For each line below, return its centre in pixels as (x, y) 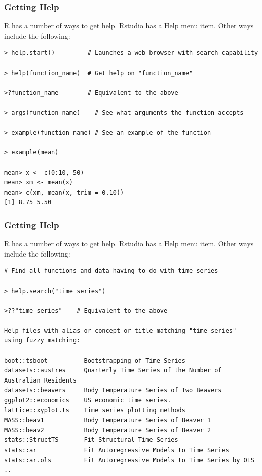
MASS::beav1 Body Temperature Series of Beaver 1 (108, 420)
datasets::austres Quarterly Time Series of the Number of (113, 371)
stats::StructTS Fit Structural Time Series (91, 440)
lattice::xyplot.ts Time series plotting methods (95, 410)
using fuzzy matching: (42, 341)
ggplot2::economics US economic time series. (88, 401)
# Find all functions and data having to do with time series (111, 271)
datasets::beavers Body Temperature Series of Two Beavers (113, 390)
